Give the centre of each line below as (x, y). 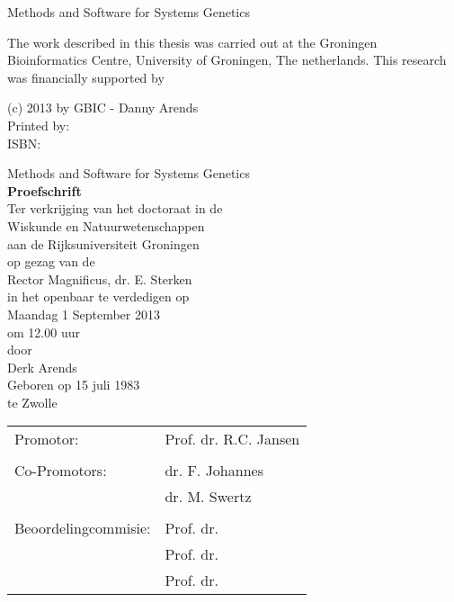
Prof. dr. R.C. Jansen (232, 439)
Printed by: (39, 125)
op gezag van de (51, 261)
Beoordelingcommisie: (83, 528)
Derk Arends (42, 367)
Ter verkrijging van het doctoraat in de (115, 208)
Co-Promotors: (61, 471)
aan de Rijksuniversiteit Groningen (103, 243)
